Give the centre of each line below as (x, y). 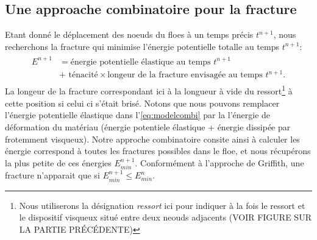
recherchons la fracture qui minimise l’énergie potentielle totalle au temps (142, 46)
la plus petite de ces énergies (58, 162)
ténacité (83, 75)
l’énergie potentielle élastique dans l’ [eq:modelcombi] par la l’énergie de (138, 115)
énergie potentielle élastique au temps (141, 62)
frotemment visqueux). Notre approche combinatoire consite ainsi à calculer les (152, 139)
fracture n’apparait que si (52, 175)
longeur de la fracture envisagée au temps (185, 75)
